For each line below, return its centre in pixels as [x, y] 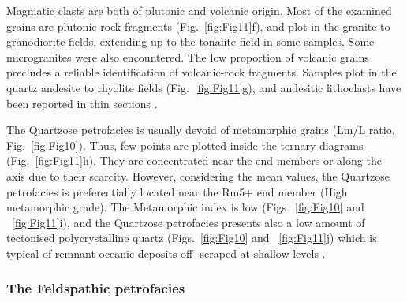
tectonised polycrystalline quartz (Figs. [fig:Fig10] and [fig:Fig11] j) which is [192, 238]
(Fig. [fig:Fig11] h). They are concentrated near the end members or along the [194, 160]
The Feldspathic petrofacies [96, 288]
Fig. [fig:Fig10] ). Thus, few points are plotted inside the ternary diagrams [185, 145]
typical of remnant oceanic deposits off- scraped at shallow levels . [166, 253]
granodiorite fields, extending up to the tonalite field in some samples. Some [190, 41]
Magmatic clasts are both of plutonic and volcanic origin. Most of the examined [199, 10]
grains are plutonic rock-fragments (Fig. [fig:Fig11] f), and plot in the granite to [198, 26]
